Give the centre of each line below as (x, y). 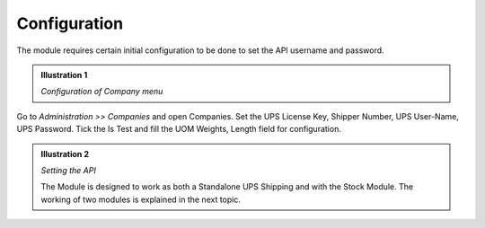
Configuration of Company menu (102, 92)
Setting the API (68, 170)
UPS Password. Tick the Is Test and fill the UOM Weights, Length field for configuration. (179, 129)
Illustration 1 (64, 75)
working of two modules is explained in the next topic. (141, 199)
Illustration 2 (65, 153)
